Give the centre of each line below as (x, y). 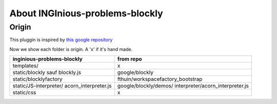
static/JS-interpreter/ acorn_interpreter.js (62, 86)
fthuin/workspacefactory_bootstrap (160, 79)
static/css (24, 93)
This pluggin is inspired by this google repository (61, 40)
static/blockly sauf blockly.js (47, 72)
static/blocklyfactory (37, 79)
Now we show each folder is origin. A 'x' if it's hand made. (71, 49)
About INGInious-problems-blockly (86, 13)
